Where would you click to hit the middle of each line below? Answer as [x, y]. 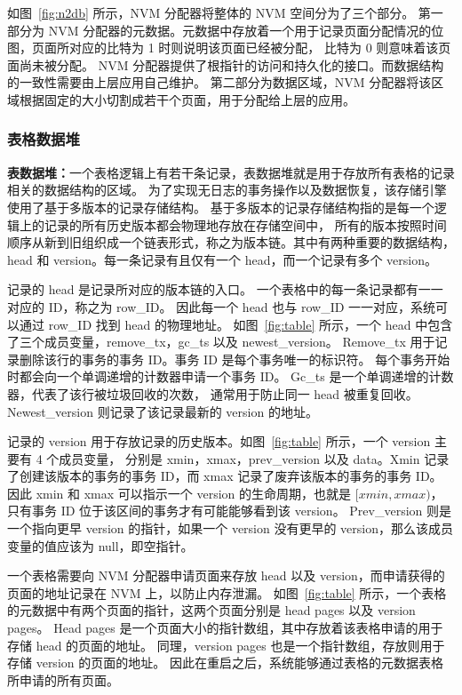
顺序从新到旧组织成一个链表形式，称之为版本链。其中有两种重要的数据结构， [231, 242]
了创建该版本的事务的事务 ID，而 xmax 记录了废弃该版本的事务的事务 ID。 [225, 476]
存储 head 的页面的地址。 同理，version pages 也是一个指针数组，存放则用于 [226, 645]
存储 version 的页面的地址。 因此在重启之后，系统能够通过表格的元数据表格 [225, 663]
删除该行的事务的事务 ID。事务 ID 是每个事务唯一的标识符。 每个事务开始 [235, 359]
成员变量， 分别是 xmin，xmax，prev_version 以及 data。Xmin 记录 [254, 458]
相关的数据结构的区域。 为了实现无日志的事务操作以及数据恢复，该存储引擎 [227, 190]
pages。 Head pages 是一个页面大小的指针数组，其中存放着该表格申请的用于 [225, 628]
